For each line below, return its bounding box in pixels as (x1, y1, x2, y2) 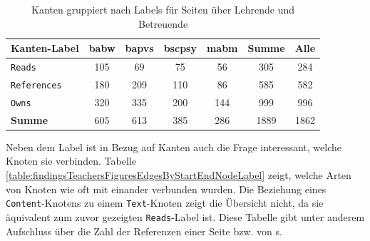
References (11, 80, 62, 91)
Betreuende (138, 16, 188, 31)
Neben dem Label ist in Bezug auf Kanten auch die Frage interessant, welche (6, 139, 342, 154)
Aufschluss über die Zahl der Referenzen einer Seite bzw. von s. (6, 223, 282, 238)
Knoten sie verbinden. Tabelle (6, 153, 136, 168)
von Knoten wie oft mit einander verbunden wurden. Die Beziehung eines (6, 181, 327, 196)
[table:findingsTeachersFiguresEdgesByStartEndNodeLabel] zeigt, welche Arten (6, 168, 351, 183)
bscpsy (163, 41, 197, 56)
